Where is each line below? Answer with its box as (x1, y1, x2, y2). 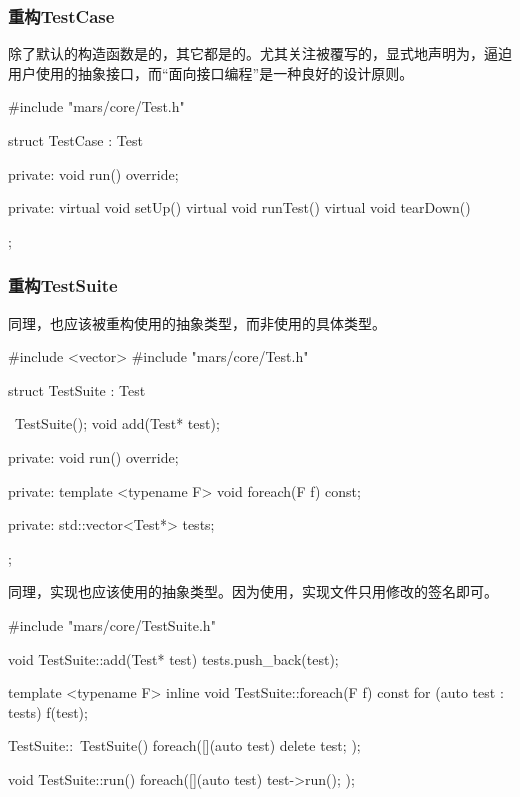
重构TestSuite (8, 273, 118, 298)
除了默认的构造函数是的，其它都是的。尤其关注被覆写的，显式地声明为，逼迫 (8, 43, 512, 64)
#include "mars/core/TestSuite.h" (8, 614, 216, 635)
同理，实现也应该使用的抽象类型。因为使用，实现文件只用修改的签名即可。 (8, 581, 498, 602)
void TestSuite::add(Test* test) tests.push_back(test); (8, 648, 339, 669)
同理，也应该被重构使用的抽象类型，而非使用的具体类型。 (8, 312, 386, 333)
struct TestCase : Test (8, 130, 143, 150)
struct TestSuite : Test (8, 379, 146, 400)
